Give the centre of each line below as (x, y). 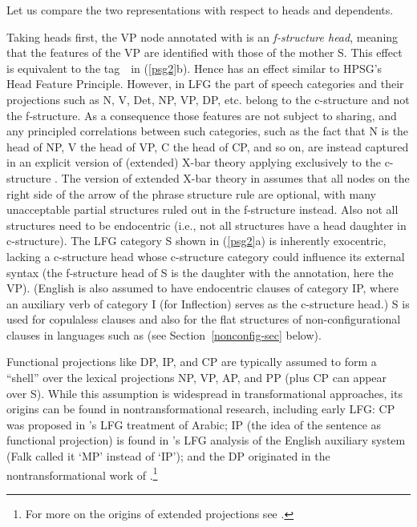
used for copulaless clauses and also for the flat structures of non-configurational (204, 319)
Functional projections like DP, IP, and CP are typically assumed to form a (192, 362)
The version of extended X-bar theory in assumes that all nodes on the (235, 177)
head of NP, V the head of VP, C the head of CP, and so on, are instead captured (208, 146)
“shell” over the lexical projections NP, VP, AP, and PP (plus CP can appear (197, 378)
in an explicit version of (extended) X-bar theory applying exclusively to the (194, 162)
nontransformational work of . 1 (82, 473)
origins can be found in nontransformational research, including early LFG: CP (201, 409)
